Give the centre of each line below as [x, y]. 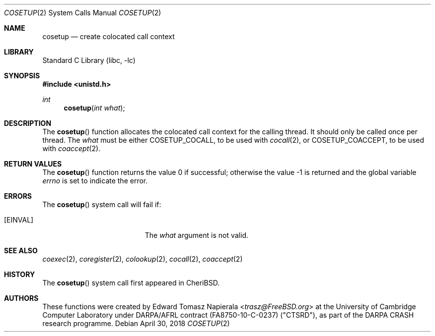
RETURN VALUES [33, 164]
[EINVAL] [19, 220]
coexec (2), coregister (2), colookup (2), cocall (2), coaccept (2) [143, 259]
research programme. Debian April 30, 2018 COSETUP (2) [136, 323]
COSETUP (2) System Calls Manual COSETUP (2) [83, 13]
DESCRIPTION [28, 123]
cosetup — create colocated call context [109, 36]
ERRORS [18, 196]
